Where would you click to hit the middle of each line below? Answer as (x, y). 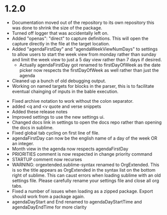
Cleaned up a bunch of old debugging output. (59, 81)
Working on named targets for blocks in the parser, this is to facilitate (83, 86)
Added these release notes (40, 111)
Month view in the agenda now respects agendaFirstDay (70, 149)
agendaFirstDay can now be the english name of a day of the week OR (84, 138)
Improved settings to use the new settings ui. (58, 117)
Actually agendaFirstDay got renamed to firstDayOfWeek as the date (90, 65)
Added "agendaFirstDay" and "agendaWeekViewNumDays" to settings (85, 49)
